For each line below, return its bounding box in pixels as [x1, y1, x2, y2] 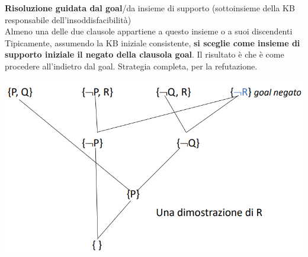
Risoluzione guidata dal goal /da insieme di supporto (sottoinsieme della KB [5, 2, 295, 14]
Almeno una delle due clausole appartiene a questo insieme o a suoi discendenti [5, 25, 293, 37]
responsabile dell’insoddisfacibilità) [5, 13, 131, 26]
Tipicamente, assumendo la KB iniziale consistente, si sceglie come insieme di [5, 36, 300, 49]
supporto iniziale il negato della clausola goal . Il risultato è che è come [5, 48, 284, 61]
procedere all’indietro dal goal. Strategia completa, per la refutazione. [5, 59, 258, 72]
